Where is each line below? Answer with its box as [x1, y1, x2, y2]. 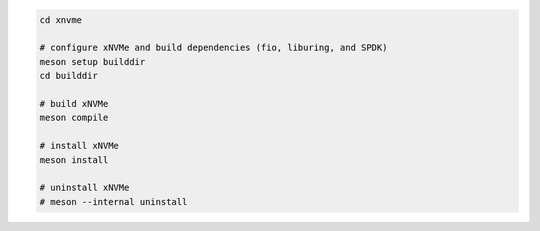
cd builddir [39, 70, 99, 82]
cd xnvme [39, 14, 83, 25]
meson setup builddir [39, 56, 146, 67]
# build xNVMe [39, 98, 109, 109]
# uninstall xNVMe [39, 182, 130, 194]
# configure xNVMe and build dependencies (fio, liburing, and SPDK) [39, 42, 388, 54]
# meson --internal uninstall [39, 196, 188, 207]
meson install [39, 154, 109, 165]
